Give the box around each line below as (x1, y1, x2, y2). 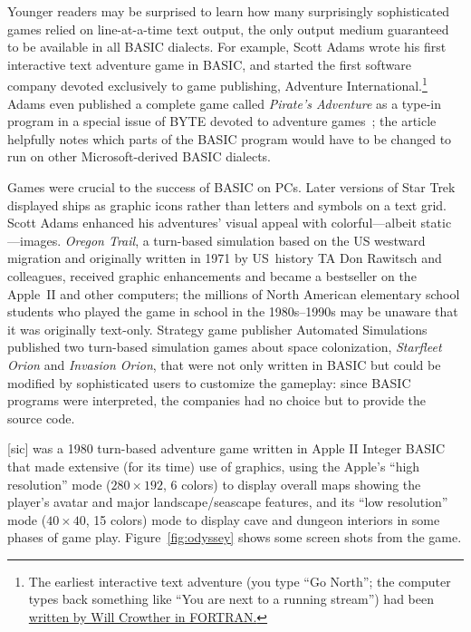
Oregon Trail (64, 230, 136, 249)
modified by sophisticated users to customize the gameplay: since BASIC (7, 373, 411, 392)
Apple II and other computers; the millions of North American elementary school (7, 284, 460, 303)
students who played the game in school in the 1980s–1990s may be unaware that (7, 302, 458, 321)
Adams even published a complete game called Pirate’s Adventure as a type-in (7, 93, 442, 112)
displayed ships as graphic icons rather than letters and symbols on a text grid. (7, 195, 447, 214)
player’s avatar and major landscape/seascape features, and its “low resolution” (7, 492, 448, 511)
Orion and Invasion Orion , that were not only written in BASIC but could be (7, 355, 441, 374)
